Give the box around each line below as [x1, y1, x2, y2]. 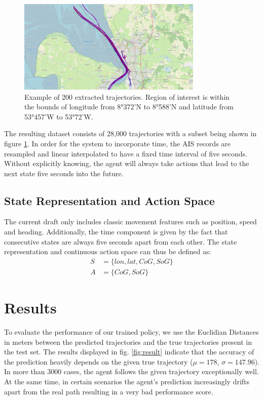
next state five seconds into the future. [4, 168, 124, 178]
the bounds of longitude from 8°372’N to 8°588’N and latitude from [24, 101, 234, 112]
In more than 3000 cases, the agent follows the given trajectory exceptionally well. [4, 366, 259, 377]
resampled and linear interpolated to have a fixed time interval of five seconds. [4, 148, 247, 158]
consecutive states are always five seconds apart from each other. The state [4, 236, 237, 247]
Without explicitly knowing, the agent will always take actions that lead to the [4, 158, 249, 169]
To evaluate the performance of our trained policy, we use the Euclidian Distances [4, 327, 259, 337]
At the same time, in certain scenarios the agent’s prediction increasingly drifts [4, 376, 250, 387]
